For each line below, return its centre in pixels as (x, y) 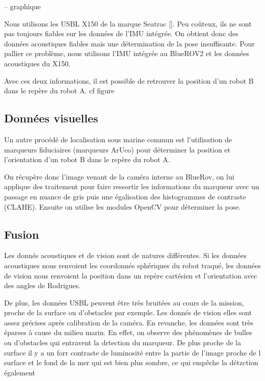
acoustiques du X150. (37, 63)
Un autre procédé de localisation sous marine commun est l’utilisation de (118, 139)
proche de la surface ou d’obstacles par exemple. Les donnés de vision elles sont (128, 312)
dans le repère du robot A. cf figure (59, 91)
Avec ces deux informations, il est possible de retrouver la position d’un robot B (129, 80)
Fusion (22, 234)
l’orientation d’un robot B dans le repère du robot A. (87, 159)
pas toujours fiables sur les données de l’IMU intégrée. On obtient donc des (121, 33)
